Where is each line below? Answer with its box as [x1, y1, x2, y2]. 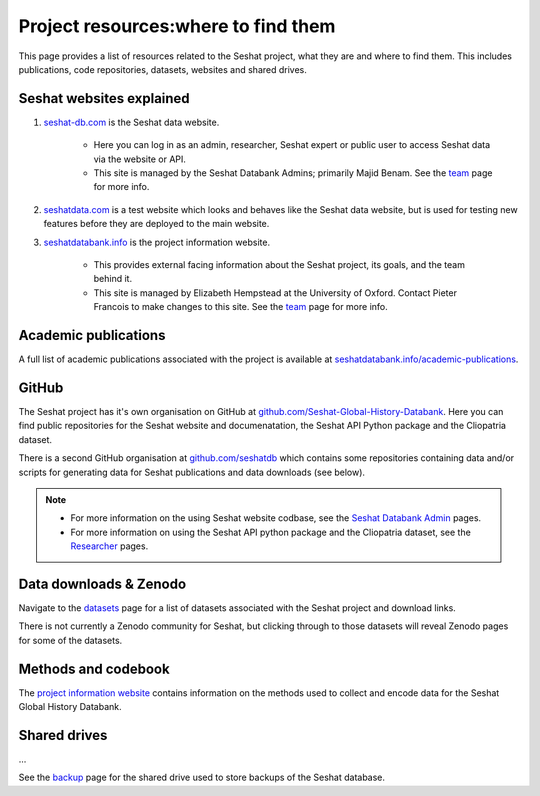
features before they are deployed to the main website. [43, 218, 270, 230]
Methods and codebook [18, 660, 170, 677]
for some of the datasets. [18, 634, 123, 646]
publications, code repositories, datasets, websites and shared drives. [18, 63, 307, 75]
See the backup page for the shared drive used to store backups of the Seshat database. [18, 771, 385, 784]
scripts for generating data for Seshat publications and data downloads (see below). [18, 466, 365, 478]
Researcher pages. [70, 540, 149, 552]
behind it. [93, 273, 133, 285]
